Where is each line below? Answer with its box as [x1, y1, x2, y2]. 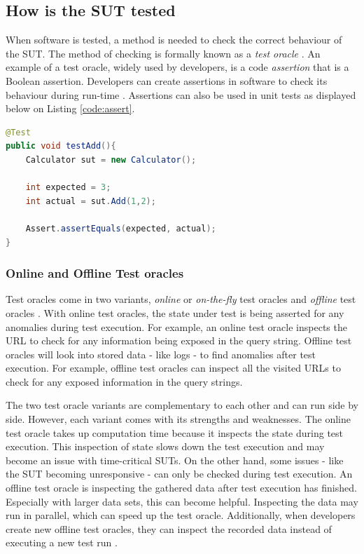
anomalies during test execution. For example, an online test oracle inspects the [6, 319, 347, 334]
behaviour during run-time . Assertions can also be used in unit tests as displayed [6, 87, 356, 102]
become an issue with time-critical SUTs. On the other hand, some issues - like [6, 452, 344, 467]
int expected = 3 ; [25, 182, 111, 193]
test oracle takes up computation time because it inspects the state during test [6, 425, 344, 440]
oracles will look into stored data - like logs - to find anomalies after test [6, 346, 316, 361]
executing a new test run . [6, 535, 118, 550]
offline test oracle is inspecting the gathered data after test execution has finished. [6, 480, 357, 495]
